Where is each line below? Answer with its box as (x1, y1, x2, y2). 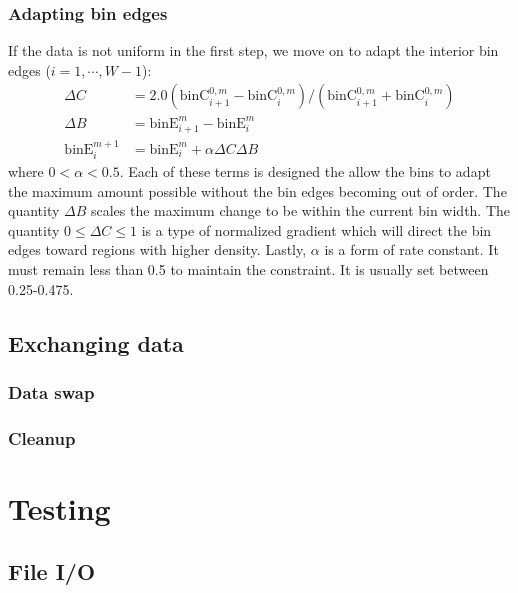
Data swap (8, 379, 95, 404)
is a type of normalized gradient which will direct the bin (141, 219, 492, 240)
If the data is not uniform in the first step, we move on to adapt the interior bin (8, 40, 499, 61)
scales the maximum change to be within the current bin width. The (90, 200, 511, 221)
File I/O (8, 556, 96, 587)
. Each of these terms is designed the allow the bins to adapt (119, 160, 491, 181)
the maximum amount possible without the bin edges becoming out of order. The (8, 180, 507, 201)
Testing (8, 487, 111, 528)
